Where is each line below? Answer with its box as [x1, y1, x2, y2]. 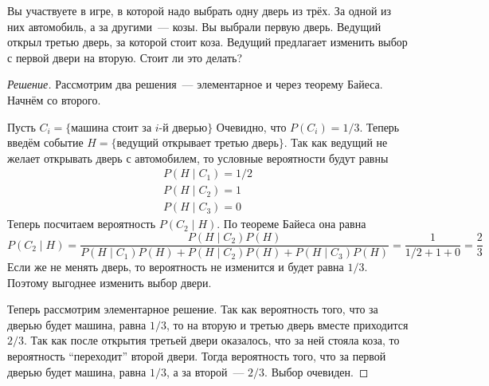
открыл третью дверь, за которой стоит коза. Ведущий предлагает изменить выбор [7, 33, 408, 50]
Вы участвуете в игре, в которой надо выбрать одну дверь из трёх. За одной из [7, 2, 392, 18]
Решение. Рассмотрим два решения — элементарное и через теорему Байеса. [7, 76, 383, 93]
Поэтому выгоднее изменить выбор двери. [7, 274, 212, 290]
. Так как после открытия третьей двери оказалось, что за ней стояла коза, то [24, 332, 400, 349]
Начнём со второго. [7, 91, 101, 108]
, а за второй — [166, 363, 244, 380]
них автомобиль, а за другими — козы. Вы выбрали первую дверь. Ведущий [7, 18, 381, 34]
